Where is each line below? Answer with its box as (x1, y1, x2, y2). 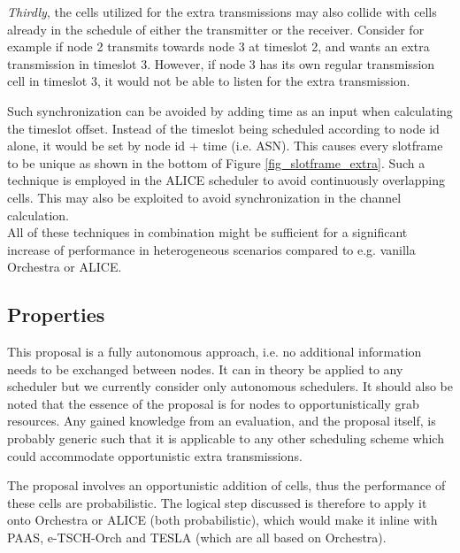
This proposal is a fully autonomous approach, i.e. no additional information (7, 342, 422, 361)
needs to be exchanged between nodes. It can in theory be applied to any (7, 359, 403, 378)
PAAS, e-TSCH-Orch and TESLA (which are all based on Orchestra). (7, 528, 387, 547)
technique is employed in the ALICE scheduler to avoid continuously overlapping (7, 171, 445, 189)
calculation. (7, 205, 70, 224)
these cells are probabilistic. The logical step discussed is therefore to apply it (7, 493, 427, 511)
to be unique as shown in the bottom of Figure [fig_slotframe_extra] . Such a (7, 153, 425, 172)
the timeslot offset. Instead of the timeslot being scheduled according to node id (7, 119, 440, 137)
